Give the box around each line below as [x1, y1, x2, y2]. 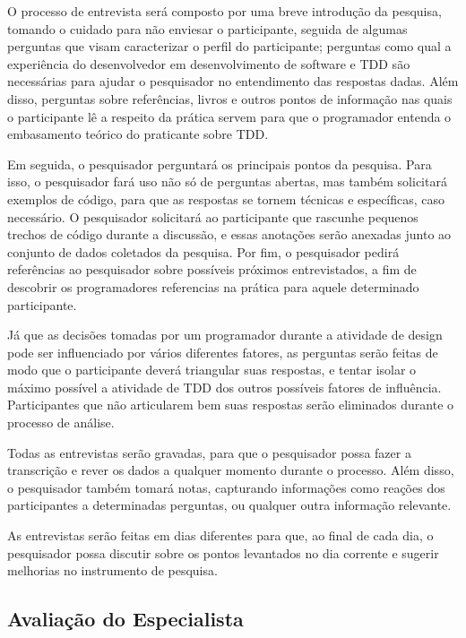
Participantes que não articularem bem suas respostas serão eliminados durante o [7, 395, 454, 414]
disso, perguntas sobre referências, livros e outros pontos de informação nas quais [7, 89, 453, 108]
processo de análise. [7, 413, 115, 432]
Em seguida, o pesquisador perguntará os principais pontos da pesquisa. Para [7, 154, 432, 173]
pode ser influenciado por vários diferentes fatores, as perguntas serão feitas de [7, 342, 438, 361]
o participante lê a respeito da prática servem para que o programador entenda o [7, 107, 452, 125]
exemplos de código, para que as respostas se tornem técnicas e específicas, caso [7, 189, 445, 208]
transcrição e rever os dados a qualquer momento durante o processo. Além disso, [7, 461, 454, 479]
